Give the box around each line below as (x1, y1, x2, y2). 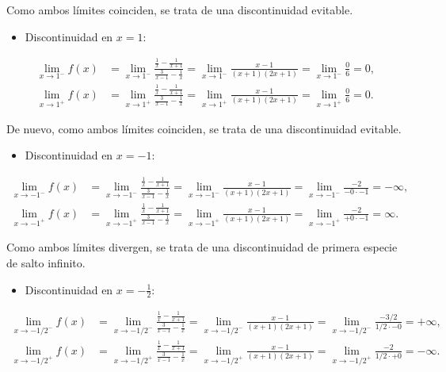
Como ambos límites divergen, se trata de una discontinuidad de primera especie (6, 239, 398, 255)
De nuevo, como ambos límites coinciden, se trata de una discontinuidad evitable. (6, 120, 402, 136)
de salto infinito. (6, 254, 86, 270)
